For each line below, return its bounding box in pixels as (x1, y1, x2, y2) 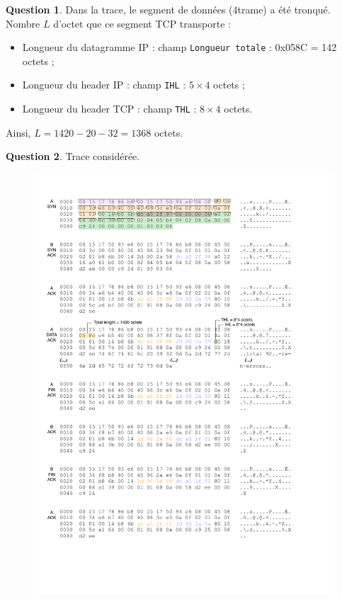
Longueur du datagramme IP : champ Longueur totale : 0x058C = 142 (22, 40, 337, 55)
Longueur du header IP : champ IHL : (22, 77, 186, 92)
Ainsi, (6, 125, 31, 139)
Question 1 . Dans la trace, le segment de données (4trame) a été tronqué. (6, 2, 331, 16)
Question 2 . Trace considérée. (6, 149, 140, 164)
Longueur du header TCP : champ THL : (22, 101, 197, 116)
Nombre (6, 16, 40, 30)
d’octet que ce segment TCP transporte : (53, 16, 231, 30)
